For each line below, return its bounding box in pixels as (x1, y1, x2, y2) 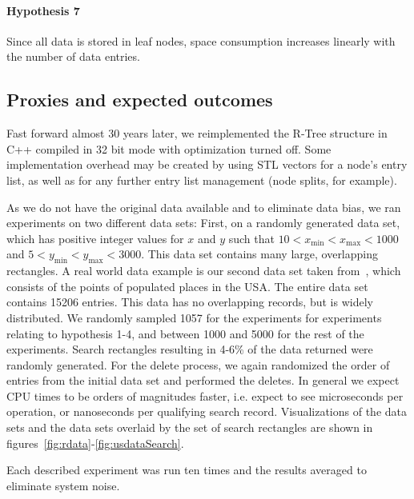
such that (228, 230, 275, 246)
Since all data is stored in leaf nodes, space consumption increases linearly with (6, 32, 396, 49)
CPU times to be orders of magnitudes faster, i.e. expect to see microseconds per (6, 387, 404, 404)
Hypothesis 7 (6, 2, 80, 18)
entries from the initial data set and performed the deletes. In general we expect (6, 372, 400, 389)
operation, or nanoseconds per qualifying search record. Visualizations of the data (6, 403, 407, 420)
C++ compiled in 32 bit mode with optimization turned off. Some (6, 140, 332, 157)
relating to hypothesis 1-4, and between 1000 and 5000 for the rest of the (6, 325, 364, 341)
